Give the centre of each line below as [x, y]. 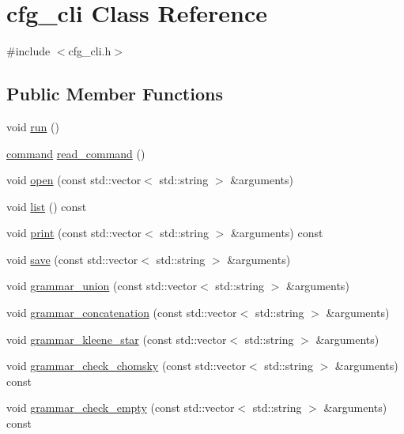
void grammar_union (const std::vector [102, 286]
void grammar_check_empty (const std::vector [121, 408]
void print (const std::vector [74, 233]
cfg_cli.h [90, 51]
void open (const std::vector [74, 180]
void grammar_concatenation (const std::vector [122, 313]
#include [28, 51]
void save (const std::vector [72, 259]
